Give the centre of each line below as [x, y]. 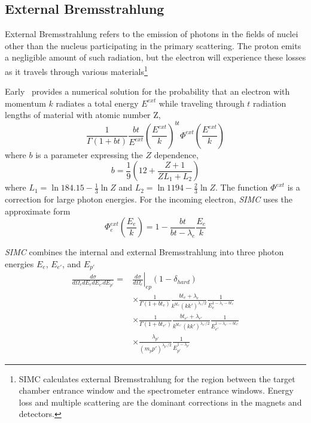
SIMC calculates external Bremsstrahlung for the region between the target [157, 378]
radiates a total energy [97, 103]
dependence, [176, 154]
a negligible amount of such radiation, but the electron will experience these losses [155, 57]
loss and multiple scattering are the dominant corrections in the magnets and [160, 402]
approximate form [38, 211]
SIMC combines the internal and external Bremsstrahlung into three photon [144, 252]
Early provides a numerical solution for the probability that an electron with [147, 91]
